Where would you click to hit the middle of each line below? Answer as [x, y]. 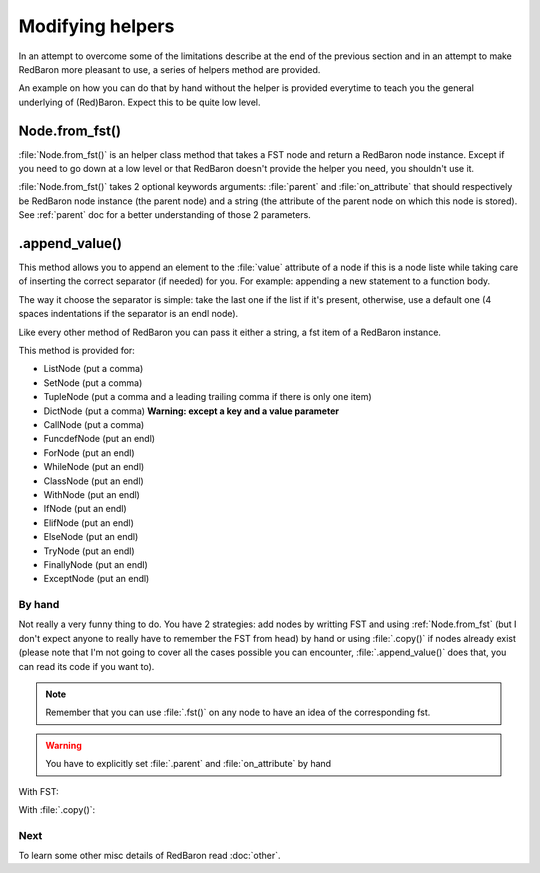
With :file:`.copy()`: [57, 809]
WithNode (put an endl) [91, 494]
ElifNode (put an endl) [89, 522]
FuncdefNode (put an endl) [99, 439]
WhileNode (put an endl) [94, 467]
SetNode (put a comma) [93, 382]
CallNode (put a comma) [94, 424]
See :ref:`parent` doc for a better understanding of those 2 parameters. [165, 215]
